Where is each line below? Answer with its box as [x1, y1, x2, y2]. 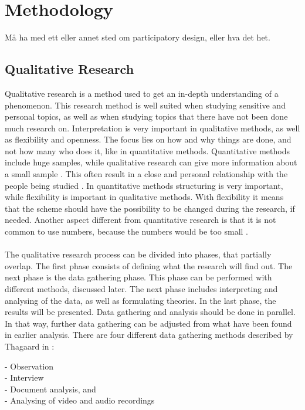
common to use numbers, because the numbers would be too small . [5, 225, 248, 238]
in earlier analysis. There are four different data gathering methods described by [5, 328, 293, 341]
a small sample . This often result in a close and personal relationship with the [5, 168, 288, 180]
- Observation [5, 360, 53, 372]
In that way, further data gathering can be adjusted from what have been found [5, 317, 292, 329]
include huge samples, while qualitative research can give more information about [5, 156, 297, 168]
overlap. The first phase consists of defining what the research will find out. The [5, 259, 293, 272]
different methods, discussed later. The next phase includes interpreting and [5, 283, 278, 295]
